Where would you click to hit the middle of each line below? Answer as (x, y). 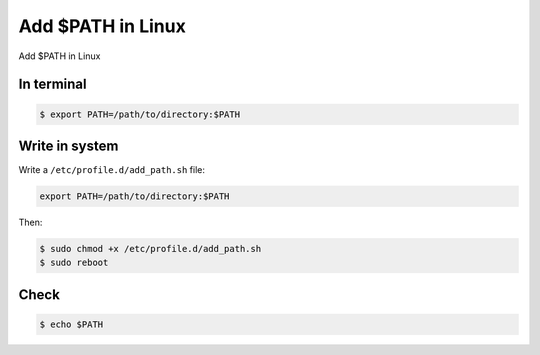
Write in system (68, 145)
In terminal (52, 84)
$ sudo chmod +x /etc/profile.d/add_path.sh (150, 248)
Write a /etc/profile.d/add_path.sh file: (111, 170)
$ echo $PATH (71, 324)
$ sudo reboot (74, 263)
